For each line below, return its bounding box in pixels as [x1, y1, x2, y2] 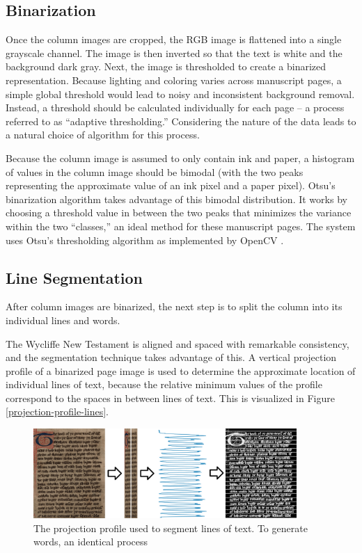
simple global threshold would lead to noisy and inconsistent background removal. [6, 86, 355, 101]
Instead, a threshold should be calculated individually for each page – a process [6, 100, 345, 115]
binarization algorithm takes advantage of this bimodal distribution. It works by [6, 191, 347, 206]
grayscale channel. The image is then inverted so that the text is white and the [6, 45, 343, 60]
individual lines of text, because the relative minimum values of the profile [6, 377, 322, 392]
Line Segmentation [6, 266, 143, 288]
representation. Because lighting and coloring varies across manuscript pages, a [6, 72, 342, 87]
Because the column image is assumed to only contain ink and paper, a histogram [6, 150, 355, 165]
